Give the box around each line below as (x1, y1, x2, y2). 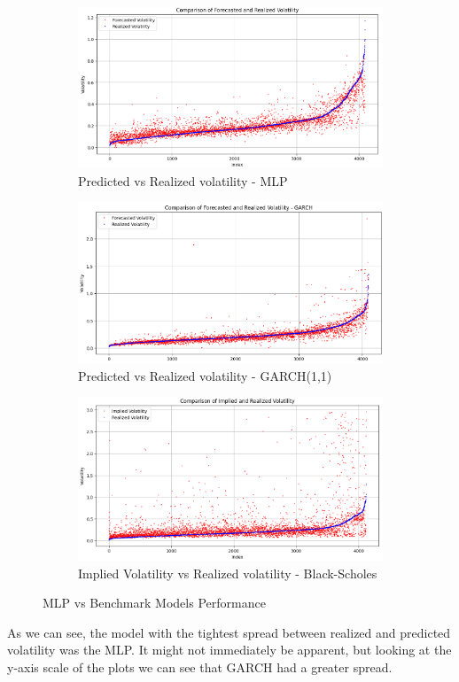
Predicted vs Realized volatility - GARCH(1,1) (78, 366, 332, 384)
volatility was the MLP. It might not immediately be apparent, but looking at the (7, 640, 452, 659)
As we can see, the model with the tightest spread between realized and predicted (7, 623, 451, 641)
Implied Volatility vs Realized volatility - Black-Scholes (78, 563, 377, 582)
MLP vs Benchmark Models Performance (43, 593, 266, 612)
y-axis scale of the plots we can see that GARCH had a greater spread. (7, 657, 393, 676)
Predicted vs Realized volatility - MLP (78, 171, 288, 190)
